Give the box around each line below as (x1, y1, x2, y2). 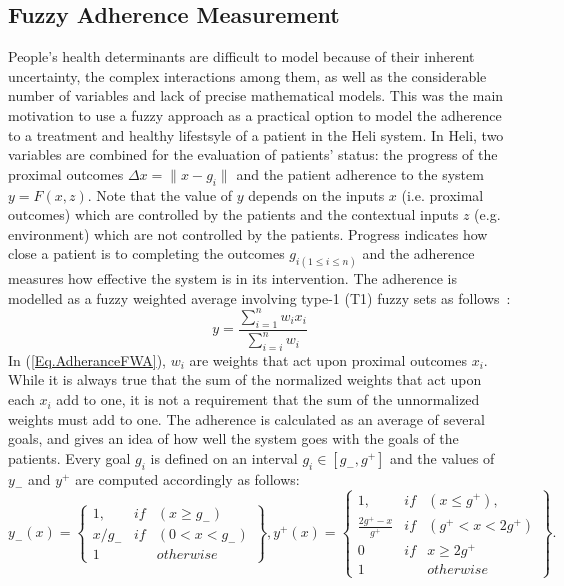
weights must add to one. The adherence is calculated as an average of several (8, 408, 485, 429)
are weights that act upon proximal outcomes (189, 349, 467, 370)
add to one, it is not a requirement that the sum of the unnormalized (56, 389, 480, 410)
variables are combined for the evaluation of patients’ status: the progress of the (8, 144, 498, 165)
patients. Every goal (8, 447, 131, 468)
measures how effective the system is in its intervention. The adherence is (8, 268, 457, 289)
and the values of (390, 447, 495, 468)
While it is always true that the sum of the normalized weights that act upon (8, 369, 482, 390)
